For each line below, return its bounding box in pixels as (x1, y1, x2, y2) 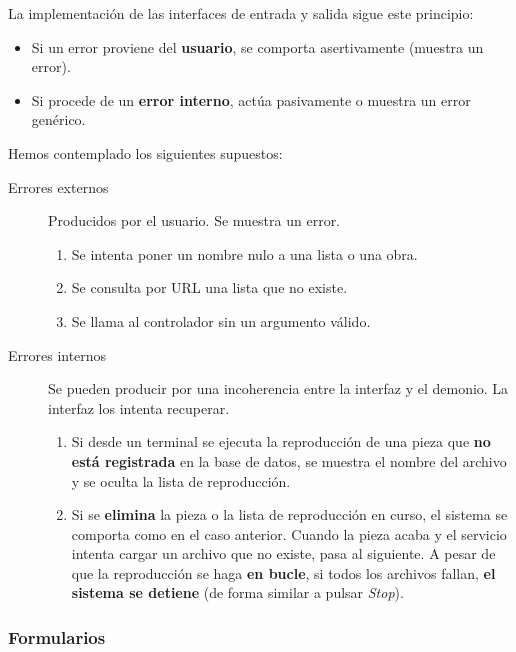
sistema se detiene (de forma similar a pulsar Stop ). (71, 582, 404, 603)
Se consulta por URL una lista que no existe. (71, 277, 348, 298)
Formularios (8, 624, 106, 649)
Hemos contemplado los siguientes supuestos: (8, 142, 283, 163)
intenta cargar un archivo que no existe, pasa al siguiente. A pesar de (71, 543, 496, 564)
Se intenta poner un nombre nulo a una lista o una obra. (71, 243, 418, 264)
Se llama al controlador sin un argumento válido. (71, 310, 371, 331)
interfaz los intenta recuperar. (48, 397, 230, 418)
